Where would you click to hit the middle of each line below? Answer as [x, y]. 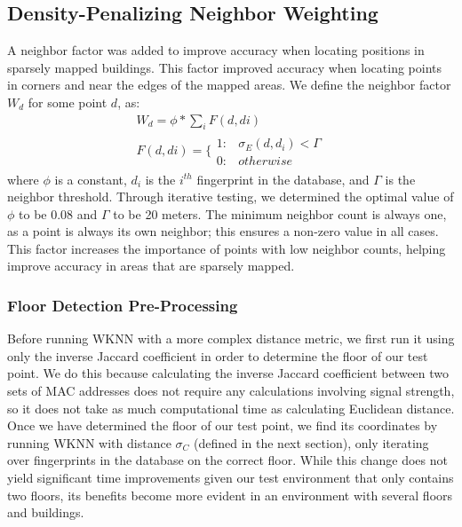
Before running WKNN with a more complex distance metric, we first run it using [231, 338]
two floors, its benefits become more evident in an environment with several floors [230, 495]
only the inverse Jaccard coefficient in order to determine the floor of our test [218, 355]
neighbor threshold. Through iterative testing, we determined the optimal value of [231, 197]
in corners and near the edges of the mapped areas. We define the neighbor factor [229, 85]
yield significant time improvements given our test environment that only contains [231, 478]
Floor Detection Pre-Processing [123, 305]
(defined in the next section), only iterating [311, 442]
